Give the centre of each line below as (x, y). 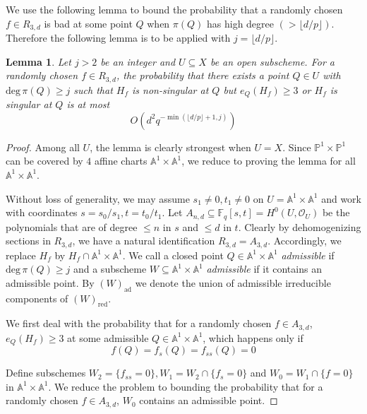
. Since (297, 147)
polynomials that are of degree (72, 226)
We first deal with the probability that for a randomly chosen (139, 323)
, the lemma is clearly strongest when (170, 147)
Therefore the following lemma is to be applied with (118, 38)
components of (37, 298)
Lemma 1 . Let (38, 61)
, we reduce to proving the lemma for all (269, 161)
